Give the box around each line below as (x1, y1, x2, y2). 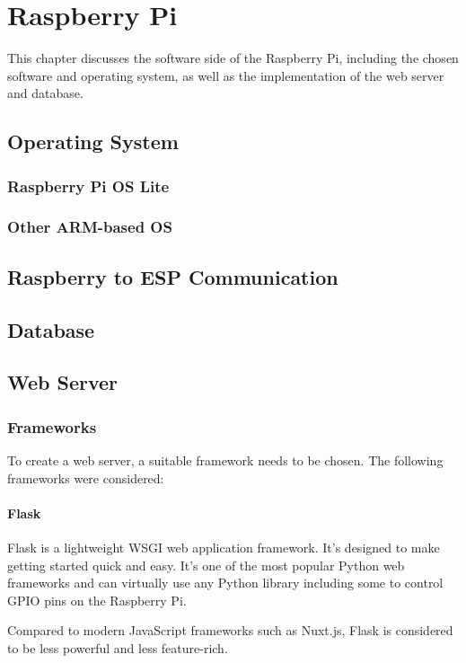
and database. (7, 84, 84, 102)
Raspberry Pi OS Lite (7, 174, 170, 197)
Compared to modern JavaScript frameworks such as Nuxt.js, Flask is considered (7, 621, 453, 640)
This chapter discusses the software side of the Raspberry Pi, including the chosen (7, 49, 459, 67)
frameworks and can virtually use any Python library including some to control (7, 573, 444, 592)
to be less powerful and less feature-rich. (7, 638, 228, 657)
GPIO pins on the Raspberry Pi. (7, 590, 187, 609)
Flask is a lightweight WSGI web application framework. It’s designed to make (7, 537, 440, 556)
